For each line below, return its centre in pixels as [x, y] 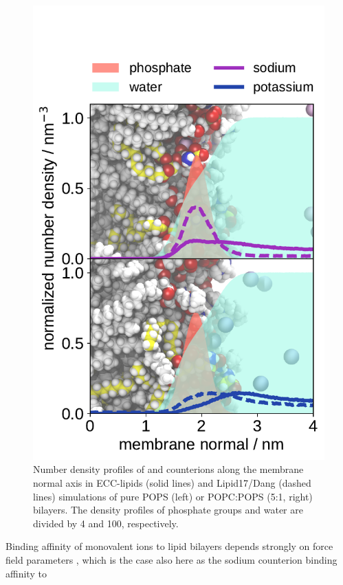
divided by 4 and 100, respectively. [106, 523]
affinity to [26, 573]
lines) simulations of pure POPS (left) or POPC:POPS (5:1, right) [173, 496]
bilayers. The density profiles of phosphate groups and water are [168, 510]
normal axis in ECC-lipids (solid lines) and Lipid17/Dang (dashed [172, 483]
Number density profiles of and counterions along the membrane [168, 469]
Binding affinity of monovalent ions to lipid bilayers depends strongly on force [169, 546]
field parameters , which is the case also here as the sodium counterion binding [171, 560]
